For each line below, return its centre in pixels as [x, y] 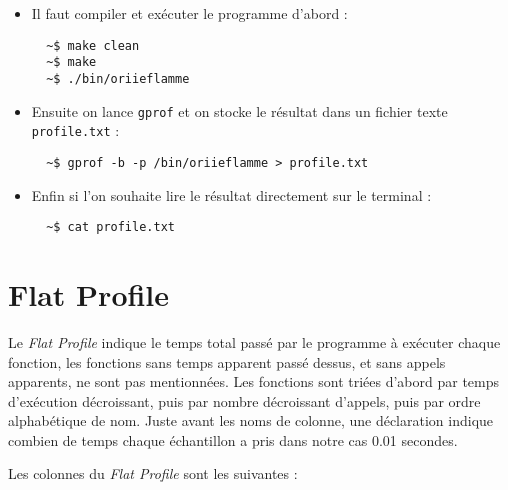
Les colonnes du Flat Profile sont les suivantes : [153, 473]
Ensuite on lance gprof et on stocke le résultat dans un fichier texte [239, 110]
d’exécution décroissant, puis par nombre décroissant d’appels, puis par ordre [244, 400]
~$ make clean [93, 45]
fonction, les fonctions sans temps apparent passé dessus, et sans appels [227, 361]
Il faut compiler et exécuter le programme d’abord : [189, 13]
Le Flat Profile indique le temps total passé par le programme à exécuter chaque [254, 341]
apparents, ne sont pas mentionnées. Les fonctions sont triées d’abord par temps [254, 381]
